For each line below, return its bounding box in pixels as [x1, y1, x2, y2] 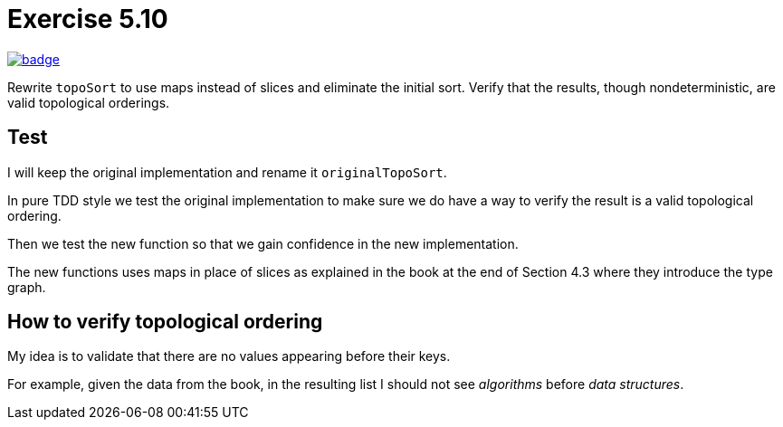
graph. [7, 279, 46, 295]
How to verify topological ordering [7, 310, 323, 334]
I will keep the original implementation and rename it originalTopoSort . [7, 164, 447, 180]
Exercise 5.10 [7, 4, 168, 34]
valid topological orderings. [7, 94, 170, 110]
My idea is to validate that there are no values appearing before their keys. [7, 348, 451, 365]
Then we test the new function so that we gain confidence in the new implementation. [7, 235, 519, 251]
